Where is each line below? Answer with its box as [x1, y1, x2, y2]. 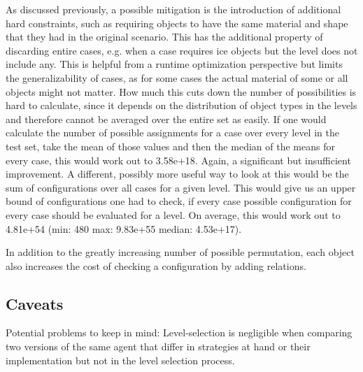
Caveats [6, 292, 64, 314]
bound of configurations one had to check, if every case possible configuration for [6, 194, 352, 208]
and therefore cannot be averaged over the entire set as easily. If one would [6, 111, 327, 126]
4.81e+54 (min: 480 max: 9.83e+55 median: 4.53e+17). [6, 221, 242, 236]
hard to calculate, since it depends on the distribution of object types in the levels [6, 98, 357, 113]
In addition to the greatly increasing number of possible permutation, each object [6, 245, 355, 259]
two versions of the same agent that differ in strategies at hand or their [6, 339, 311, 354]
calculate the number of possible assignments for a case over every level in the [6, 125, 339, 140]
